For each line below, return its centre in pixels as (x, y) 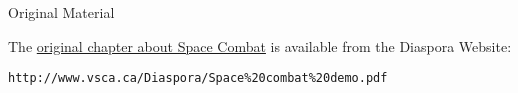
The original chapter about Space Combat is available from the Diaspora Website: (260, 45)
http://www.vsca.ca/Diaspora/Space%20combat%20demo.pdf (198, 78)
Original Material (61, 12)
